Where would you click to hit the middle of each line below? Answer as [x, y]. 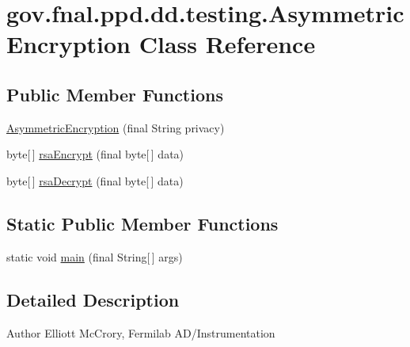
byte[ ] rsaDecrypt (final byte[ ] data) [95, 180]
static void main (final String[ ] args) [95, 256]
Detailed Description [93, 299]
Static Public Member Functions [142, 223]
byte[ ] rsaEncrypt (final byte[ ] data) [95, 154]
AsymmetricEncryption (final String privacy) [116, 127]
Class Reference [227, 44]
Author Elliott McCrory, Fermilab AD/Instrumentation [141, 332]
